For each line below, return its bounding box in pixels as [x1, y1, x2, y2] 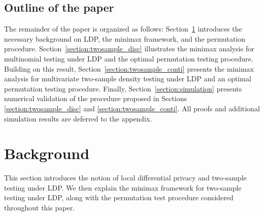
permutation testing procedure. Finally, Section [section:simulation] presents [4, 83, 242, 94]
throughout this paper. [4, 202, 75, 213]
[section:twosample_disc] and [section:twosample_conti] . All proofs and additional [4, 103, 260, 113]
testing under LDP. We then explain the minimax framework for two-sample [4, 182, 242, 193]
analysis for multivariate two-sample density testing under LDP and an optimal [4, 73, 251, 84]
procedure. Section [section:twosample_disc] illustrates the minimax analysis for [4, 43, 254, 54]
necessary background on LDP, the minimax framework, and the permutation [4, 33, 246, 44]
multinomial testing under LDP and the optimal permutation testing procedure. [4, 53, 253, 64]
